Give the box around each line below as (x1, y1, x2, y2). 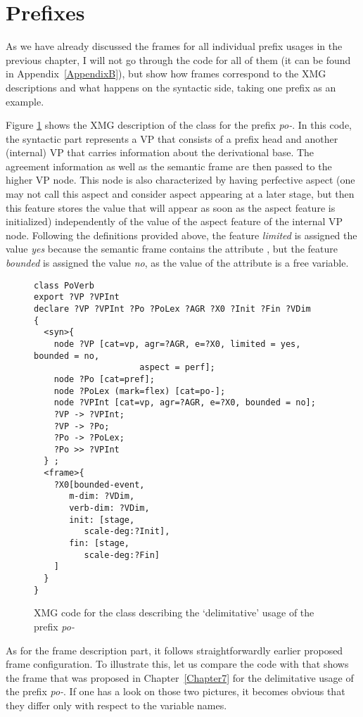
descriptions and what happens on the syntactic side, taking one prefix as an (6, 80, 336, 94)
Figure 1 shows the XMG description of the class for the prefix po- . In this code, (6, 118, 352, 132)
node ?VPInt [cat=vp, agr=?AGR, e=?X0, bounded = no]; (53, 398, 316, 408)
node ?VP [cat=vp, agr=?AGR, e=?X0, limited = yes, (53, 338, 301, 349)
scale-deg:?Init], (84, 526, 170, 537)
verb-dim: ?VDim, (69, 503, 150, 514)
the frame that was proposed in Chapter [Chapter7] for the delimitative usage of (6, 670, 354, 685)
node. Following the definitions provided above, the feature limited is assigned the (6, 227, 357, 242)
